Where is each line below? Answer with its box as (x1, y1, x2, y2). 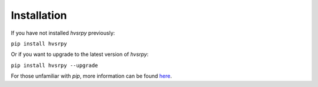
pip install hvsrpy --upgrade (11, 62, 98, 69)
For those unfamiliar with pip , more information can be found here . (11, 72, 172, 79)
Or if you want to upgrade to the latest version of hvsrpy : (11, 51, 149, 58)
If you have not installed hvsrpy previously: (11, 29, 115, 36)
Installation (11, 9, 67, 22)
